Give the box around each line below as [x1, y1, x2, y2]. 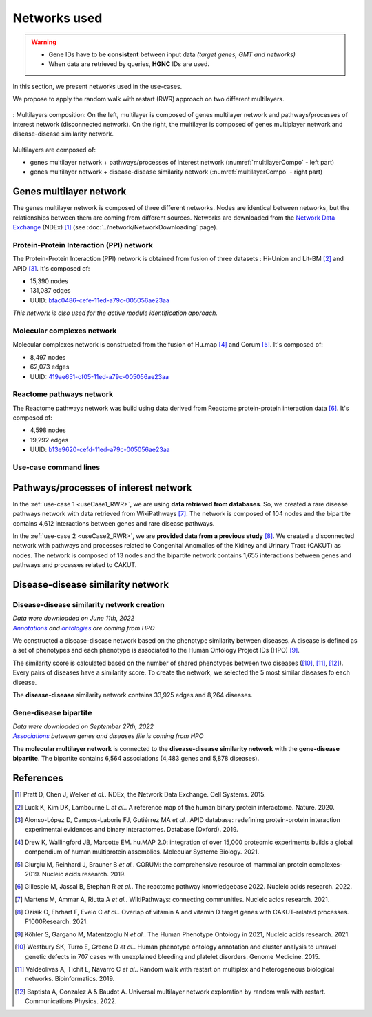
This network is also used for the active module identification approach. [12, 309, 218, 317]
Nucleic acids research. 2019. [41, 870, 126, 878]
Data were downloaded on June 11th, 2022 [12, 614, 135, 623]
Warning [31, 38, 56, 46]
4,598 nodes [30, 426, 66, 434]
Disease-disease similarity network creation [12, 599, 165, 609]
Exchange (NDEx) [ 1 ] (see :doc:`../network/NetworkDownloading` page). [12, 223, 218, 232]
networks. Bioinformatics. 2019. [25, 975, 115, 983]
